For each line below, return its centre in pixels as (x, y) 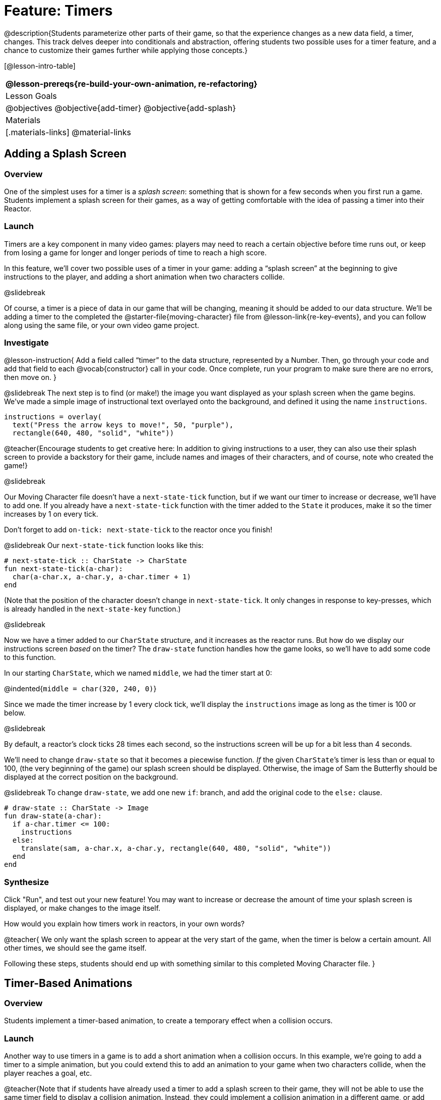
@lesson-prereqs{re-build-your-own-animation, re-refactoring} (132, 84)
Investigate (26, 343)
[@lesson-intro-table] (40, 66)
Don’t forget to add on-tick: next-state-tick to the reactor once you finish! (138, 530)
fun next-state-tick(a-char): (64, 569)
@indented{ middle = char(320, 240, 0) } (80, 689)
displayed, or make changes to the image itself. (82, 908)
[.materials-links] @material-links (68, 132)
